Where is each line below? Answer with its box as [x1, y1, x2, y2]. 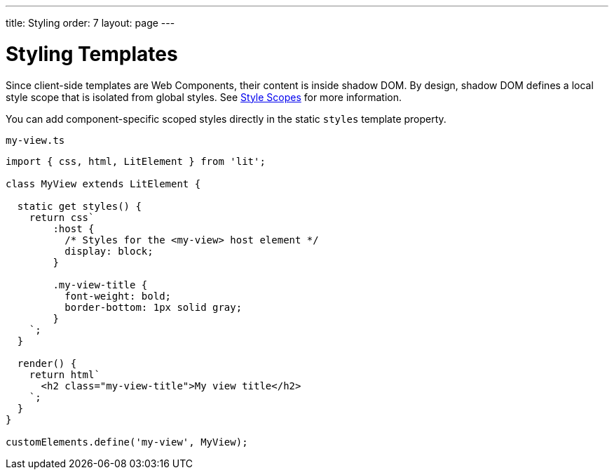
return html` [29, 368, 100, 380]
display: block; [64, 245, 153, 257]
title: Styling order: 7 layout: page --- [6, 17, 175, 29]
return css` [29, 211, 95, 223]
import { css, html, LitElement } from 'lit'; [6, 155, 266, 167]
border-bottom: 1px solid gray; [64, 301, 243, 313]
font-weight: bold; [64, 290, 172, 302]
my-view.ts [6, 134, 65, 146]
